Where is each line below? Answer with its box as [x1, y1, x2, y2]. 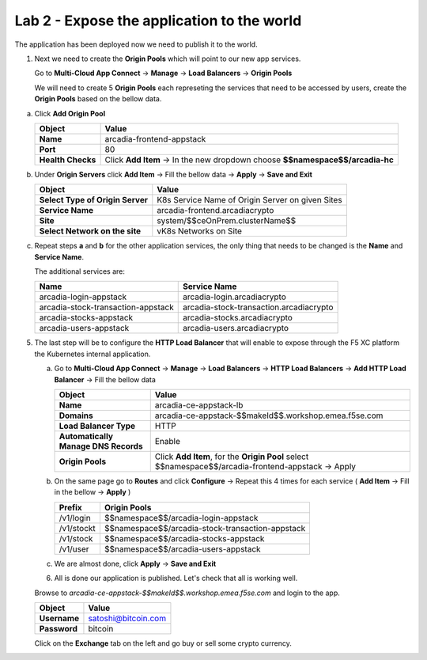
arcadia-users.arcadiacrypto [182, 323, 289, 334]
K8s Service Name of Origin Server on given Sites [157, 195, 343, 206]
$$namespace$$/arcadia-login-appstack [104, 512, 259, 523]
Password [39, 623, 78, 634]
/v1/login [59, 512, 91, 523]
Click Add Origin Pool [34, 108, 106, 118]
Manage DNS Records [59, 441, 143, 452]
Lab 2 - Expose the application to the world [14, 12, 302, 29]
